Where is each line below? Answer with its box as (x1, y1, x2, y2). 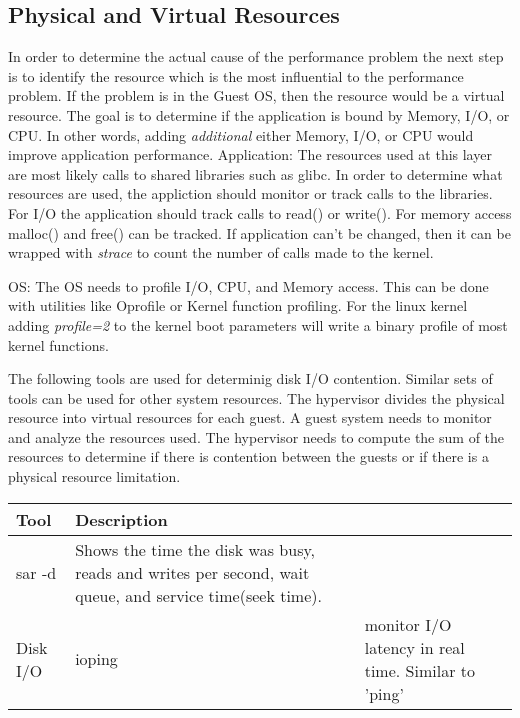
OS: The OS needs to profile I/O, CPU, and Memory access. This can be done (8, 275, 489, 296)
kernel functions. (8, 334, 109, 355)
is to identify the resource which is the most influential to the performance (8, 65, 464, 86)
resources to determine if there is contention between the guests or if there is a (8, 446, 489, 467)
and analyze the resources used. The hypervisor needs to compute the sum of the (8, 426, 505, 447)
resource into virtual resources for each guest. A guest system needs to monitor (8, 407, 492, 428)
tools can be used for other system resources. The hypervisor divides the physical (8, 387, 505, 408)
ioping (75, 647, 118, 671)
